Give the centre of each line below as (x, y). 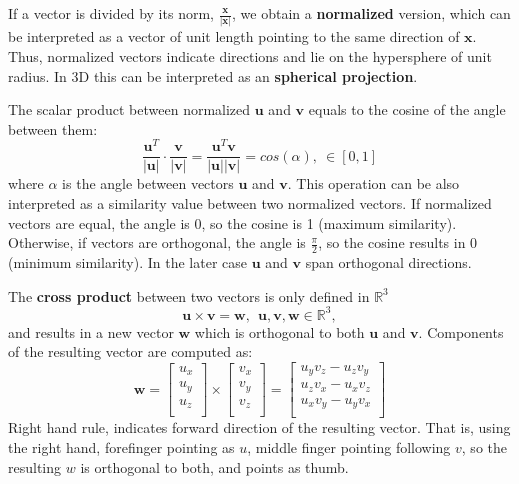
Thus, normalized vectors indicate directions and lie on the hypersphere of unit (250, 55)
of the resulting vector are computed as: (130, 351)
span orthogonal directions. (388, 262)
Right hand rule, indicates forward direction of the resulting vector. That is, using (259, 427)
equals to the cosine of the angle (407, 109)
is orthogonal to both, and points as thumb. (214, 466)
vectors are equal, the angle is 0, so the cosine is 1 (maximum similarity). (232, 222)
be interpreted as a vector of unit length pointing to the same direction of (234, 36)
